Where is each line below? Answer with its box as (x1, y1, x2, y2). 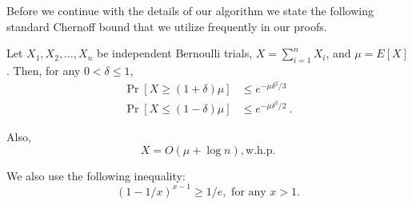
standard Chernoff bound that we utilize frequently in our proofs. (6, 18, 327, 34)
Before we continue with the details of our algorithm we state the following (6, 2, 374, 18)
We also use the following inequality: (6, 167, 186, 183)
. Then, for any (6, 61, 81, 78)
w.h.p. (245, 144, 276, 156)
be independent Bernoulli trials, (96, 45, 253, 61)
